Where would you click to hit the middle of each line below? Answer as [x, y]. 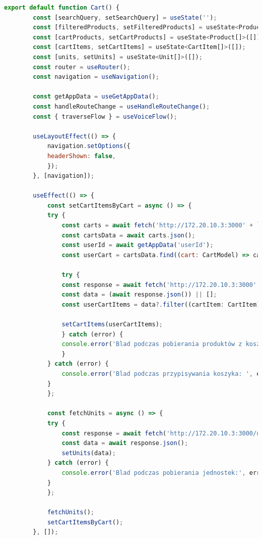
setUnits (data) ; [89, 453]
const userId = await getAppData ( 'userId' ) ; [138, 245]
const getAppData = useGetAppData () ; [96, 97]
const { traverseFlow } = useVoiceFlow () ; [105, 116]
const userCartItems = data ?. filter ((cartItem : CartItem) [161, 304]
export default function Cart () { [62, 8]
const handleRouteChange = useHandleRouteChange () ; [121, 106]
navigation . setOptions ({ [89, 146]
